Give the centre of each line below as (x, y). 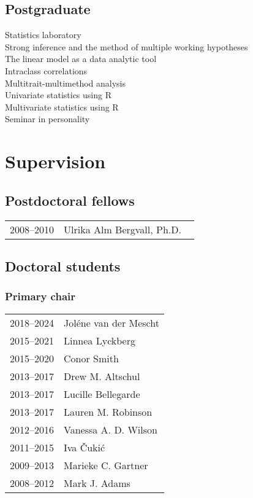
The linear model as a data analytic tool (81, 59)
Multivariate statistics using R (62, 107)
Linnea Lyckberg (100, 340)
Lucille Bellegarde (102, 394)
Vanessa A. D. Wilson (111, 429)
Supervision (55, 161)
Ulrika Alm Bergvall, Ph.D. (123, 229)
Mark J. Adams (97, 483)
